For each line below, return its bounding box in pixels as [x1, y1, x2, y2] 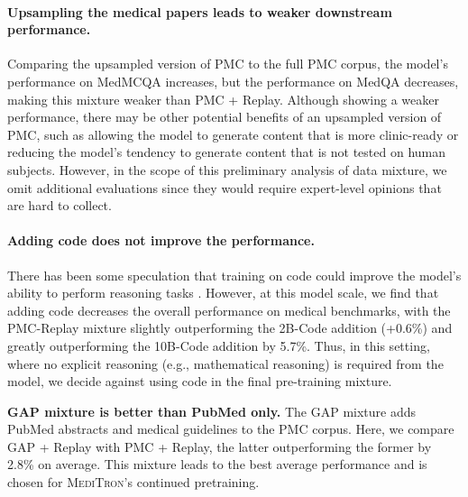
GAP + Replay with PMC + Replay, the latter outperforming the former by [7, 437, 432, 456]
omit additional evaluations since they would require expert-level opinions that [7, 178, 442, 197]
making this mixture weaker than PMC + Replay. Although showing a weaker [7, 89, 439, 108]
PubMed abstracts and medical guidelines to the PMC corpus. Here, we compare [7, 419, 454, 438]
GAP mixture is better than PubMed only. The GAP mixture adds [7, 401, 417, 420]
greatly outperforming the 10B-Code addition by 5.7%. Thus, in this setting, [7, 336, 430, 354]
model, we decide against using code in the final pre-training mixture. [7, 372, 392, 391]
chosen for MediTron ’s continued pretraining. [7, 473, 260, 492]
